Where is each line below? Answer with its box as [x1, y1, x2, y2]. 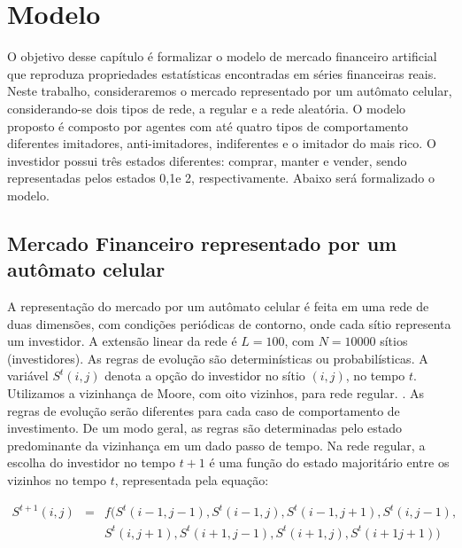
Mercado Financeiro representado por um [7, 229, 397, 256]
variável [7, 366, 49, 385]
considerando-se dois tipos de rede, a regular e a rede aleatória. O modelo [7, 98, 406, 117]
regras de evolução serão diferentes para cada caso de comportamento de [7, 401, 400, 419]
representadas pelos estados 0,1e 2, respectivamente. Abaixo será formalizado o [7, 168, 435, 187]
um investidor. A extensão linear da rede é [7, 332, 237, 350]
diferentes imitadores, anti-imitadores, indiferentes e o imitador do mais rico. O [7, 134, 436, 153]
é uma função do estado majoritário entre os [209, 453, 450, 472]
